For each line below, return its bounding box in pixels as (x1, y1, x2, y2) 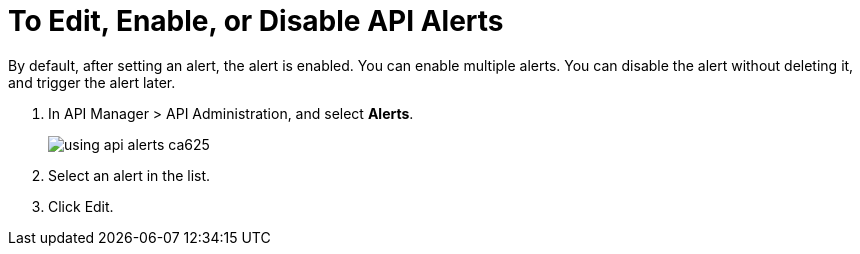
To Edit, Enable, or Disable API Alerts (8, 4, 504, 38)
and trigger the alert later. (8, 73, 176, 91)
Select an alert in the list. (48, 166, 211, 184)
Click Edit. (48, 197, 114, 215)
